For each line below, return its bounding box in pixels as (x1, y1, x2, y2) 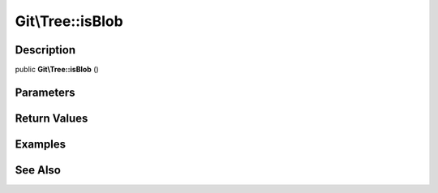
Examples (15, 137, 67, 151)
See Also (15, 163, 61, 177)
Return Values (15, 111, 88, 125)
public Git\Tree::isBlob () (15, 65, 99, 75)
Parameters (15, 85, 75, 99)
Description (15, 43, 76, 57)
